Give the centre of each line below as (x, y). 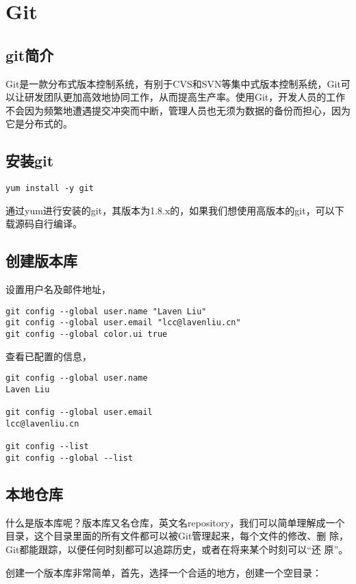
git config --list (47, 447)
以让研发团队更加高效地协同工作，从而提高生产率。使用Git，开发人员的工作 (176, 97)
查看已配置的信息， (49, 356)
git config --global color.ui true (87, 334)
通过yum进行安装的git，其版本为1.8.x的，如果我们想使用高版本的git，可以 (170, 210)
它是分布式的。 (39, 124)
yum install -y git (50, 189)
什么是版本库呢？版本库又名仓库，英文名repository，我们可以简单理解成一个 (175, 522)
